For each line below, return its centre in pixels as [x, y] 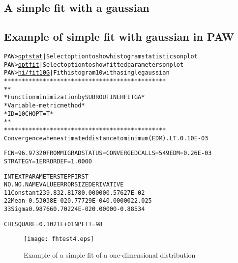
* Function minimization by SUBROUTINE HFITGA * [74, 97]
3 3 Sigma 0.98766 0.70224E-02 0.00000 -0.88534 [74, 209]
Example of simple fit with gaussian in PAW [119, 37]
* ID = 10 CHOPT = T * [29, 114]
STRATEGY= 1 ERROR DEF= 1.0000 [48, 161]
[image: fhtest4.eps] [59, 239]
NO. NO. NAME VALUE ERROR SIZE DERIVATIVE [64, 185]
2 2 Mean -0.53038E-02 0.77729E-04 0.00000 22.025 [78, 201]
